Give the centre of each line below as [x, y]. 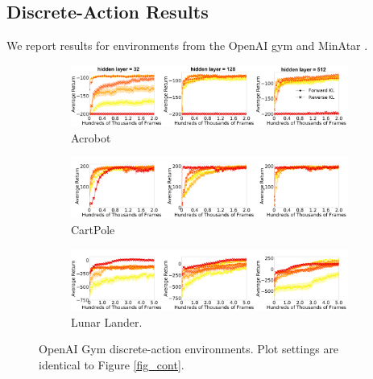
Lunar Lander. [107, 321]
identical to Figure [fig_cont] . [112, 364]
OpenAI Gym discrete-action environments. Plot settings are [189, 349]
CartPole [93, 230]
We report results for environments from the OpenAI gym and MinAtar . [187, 45]
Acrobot [91, 137]
